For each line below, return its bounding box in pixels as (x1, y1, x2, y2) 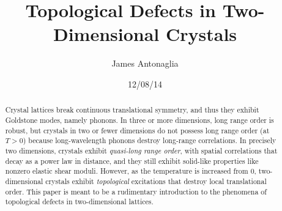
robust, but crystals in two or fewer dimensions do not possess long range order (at (5, 125, 270, 135)
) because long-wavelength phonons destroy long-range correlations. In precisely (23, 135, 276, 146)
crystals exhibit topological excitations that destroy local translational (45, 176, 267, 186)
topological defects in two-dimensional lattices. (5, 196, 154, 207)
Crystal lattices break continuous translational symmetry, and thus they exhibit (5, 105, 259, 115)
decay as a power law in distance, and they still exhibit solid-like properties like (5, 155, 259, 166)
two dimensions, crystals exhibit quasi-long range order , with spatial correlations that (5, 145, 278, 155)
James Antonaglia (111, 57, 179, 70)
